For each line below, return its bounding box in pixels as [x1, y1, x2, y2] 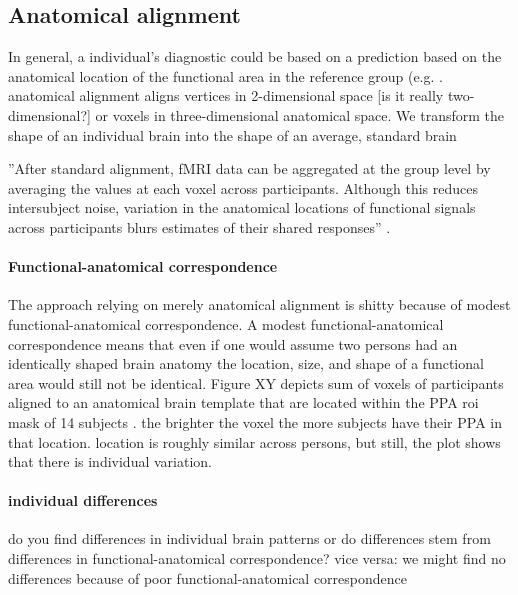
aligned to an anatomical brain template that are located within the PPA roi [8, 392, 479, 413]
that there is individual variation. [8, 451, 212, 472]
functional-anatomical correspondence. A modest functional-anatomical [8, 313, 444, 334]
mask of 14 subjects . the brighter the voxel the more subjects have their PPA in [8, 411, 503, 432]
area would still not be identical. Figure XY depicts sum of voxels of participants [8, 372, 504, 393]
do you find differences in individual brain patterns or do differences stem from [8, 528, 491, 549]
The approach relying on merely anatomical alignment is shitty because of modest [8, 294, 511, 315]
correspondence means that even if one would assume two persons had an [8, 333, 458, 354]
